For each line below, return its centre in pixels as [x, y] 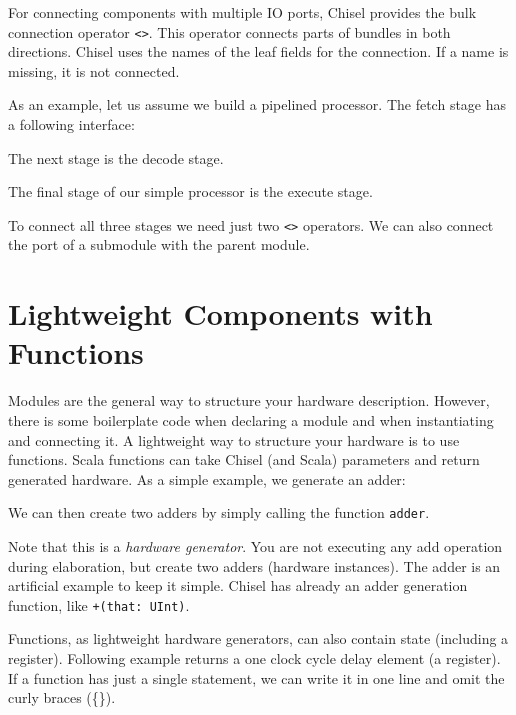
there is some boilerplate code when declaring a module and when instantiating [251, 419]
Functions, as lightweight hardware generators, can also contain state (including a [258, 638]
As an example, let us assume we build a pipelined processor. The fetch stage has [257, 104]
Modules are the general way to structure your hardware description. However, [249, 400]
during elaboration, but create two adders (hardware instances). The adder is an [254, 565]
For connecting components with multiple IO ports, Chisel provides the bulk [242, 12]
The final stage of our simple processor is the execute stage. [190, 191]
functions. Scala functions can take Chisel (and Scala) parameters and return [244, 459]
